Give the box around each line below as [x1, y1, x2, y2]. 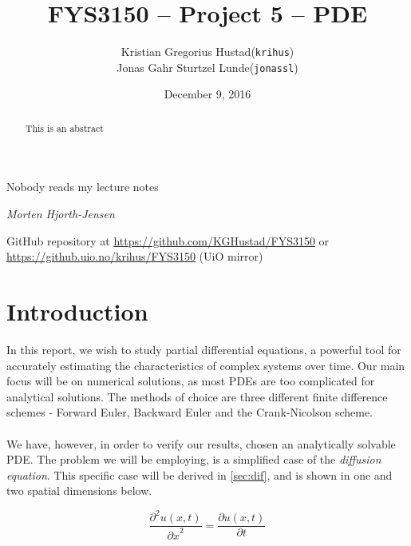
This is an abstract [25, 121, 104, 134]
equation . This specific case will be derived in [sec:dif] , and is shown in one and [6, 466, 393, 483]
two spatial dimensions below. [6, 482, 152, 499]
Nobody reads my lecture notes [6, 178, 159, 195]
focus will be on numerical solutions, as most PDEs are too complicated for [6, 373, 375, 389]
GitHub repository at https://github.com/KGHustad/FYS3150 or [6, 232, 330, 249]
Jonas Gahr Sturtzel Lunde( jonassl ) [117, 58, 298, 75]
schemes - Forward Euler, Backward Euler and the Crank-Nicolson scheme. [6, 404, 373, 420]
